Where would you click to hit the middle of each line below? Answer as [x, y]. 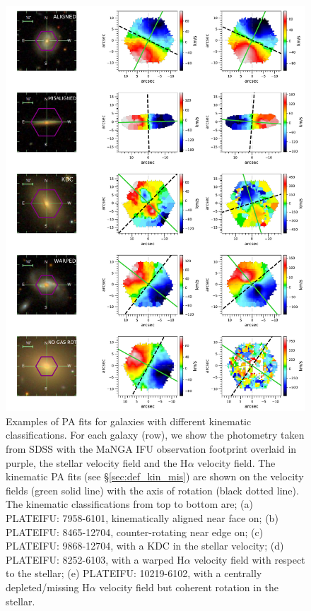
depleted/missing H [48, 587]
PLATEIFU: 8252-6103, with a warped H [95, 559]
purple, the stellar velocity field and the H [97, 462]
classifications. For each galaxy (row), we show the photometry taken [155, 435]
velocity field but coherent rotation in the [189, 587]
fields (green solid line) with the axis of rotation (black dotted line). [152, 490]
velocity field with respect [250, 559]
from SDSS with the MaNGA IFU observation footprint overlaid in [151, 449]
